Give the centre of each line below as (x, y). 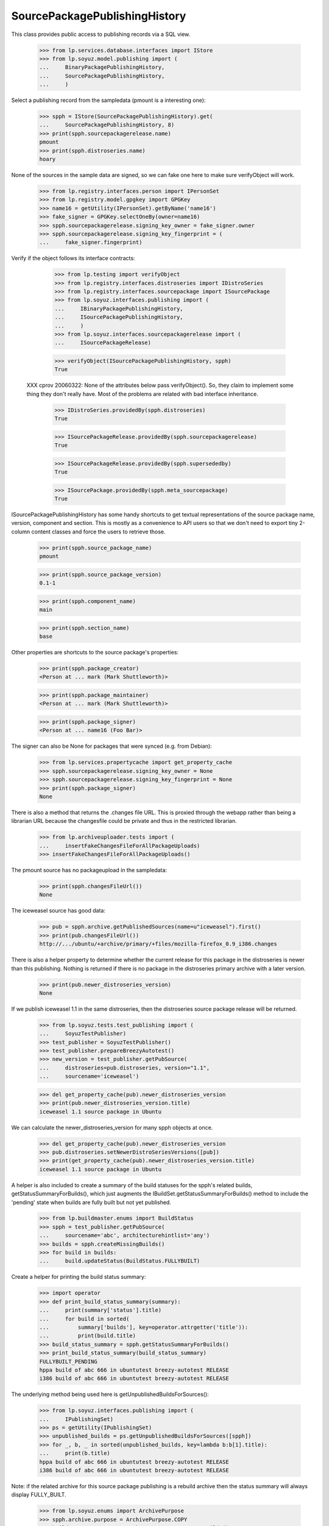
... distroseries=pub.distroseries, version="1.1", (125, 1068)
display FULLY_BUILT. (39, 1495)
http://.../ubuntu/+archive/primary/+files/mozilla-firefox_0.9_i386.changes (158, 944)
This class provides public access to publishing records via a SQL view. (101, 34)
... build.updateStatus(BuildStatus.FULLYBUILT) (120, 1261)
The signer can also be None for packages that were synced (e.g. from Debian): (112, 746)
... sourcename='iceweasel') (89, 1076)
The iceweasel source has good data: (58, 911)
